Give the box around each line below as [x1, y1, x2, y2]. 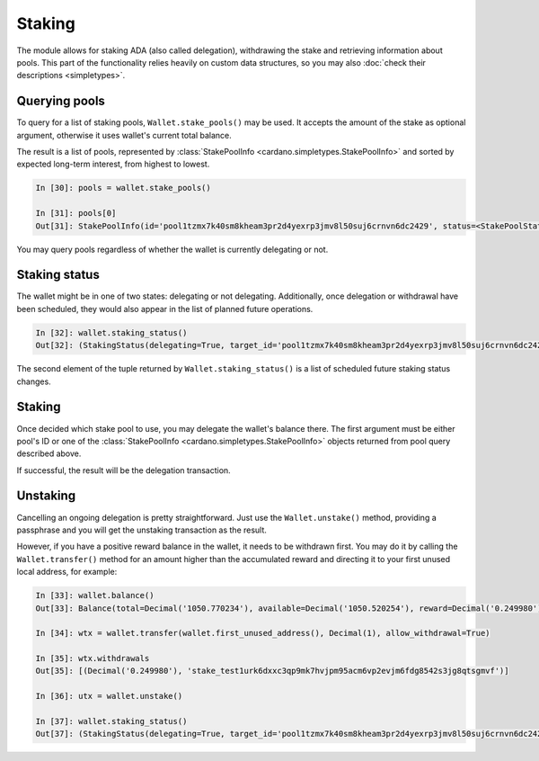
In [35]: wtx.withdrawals [35, 653, 150, 664]
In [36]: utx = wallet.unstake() [35, 691, 183, 702]
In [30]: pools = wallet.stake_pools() [35, 183, 211, 193]
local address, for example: [16, 567, 118, 577]
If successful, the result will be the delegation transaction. [16, 464, 231, 476]
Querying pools [16, 94, 105, 109]
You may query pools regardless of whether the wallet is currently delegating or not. [16, 244, 329, 255]
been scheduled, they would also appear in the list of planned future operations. [16, 303, 314, 314]
